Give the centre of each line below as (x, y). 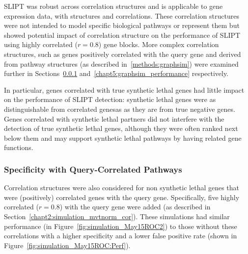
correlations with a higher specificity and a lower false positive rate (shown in (121, 236)
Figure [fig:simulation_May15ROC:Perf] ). (67, 245)
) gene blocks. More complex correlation (159, 44)
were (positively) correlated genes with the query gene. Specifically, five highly (122, 197)
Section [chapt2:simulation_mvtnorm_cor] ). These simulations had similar (117, 216)
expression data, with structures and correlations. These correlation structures (122, 15)
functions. (19, 147)
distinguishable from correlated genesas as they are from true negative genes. (120, 109)
